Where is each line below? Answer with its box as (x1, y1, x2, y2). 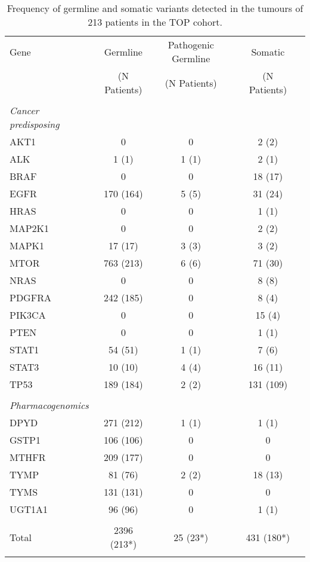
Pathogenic (168, 38, 214, 51)
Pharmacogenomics (10, 398, 89, 412)
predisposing (10, 117, 60, 131)
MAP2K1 (10, 221, 49, 235)
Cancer (10, 103, 39, 117)
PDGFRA (10, 291, 51, 304)
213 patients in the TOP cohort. (88, 15, 222, 29)
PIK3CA (10, 308, 46, 322)
